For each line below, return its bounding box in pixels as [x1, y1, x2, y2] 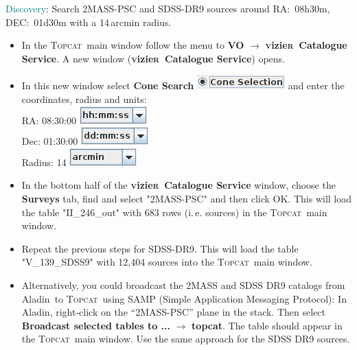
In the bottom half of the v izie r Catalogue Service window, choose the [21, 178, 336, 192]
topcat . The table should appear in [192, 318, 343, 332]
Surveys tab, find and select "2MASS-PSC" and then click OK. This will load [21, 191, 352, 205]
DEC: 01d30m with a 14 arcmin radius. [5, 14, 172, 29]
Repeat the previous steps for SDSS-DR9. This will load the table [21, 241, 299, 255]
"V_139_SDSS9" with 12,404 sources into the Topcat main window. [21, 255, 312, 269]
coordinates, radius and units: [21, 91, 147, 106]
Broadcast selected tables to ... [21, 318, 170, 332]
